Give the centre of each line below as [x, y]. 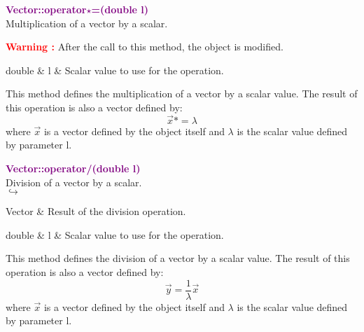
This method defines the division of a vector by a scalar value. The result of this [178, 258]
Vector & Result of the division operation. [96, 211]
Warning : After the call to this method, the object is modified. [145, 47]
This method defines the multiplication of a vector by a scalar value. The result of [182, 94]
